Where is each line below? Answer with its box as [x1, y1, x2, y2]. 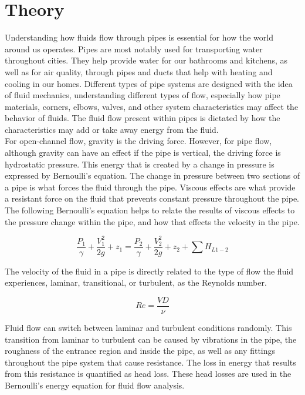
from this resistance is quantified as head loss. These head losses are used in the [5, 367, 292, 380]
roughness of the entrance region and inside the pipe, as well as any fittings [5, 344, 276, 357]
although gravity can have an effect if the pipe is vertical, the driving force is [5, 146, 281, 159]
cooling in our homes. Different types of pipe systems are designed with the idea [5, 77, 293, 89]
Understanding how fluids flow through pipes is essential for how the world [5, 31, 273, 43]
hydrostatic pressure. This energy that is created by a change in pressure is [5, 158, 274, 170]
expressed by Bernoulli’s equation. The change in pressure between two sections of [5, 169, 300, 182]
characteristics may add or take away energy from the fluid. [5, 123, 219, 135]
